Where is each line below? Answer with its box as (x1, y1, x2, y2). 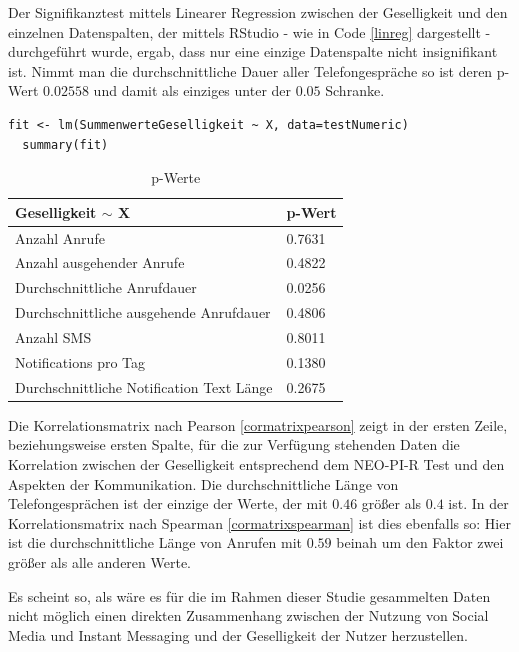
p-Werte (151, 167, 201, 188)
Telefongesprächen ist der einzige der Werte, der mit (8, 493, 328, 514)
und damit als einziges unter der (93, 80, 292, 101)
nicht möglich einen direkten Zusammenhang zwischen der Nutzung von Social (8, 605, 489, 626)
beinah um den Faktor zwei (336, 532, 504, 553)
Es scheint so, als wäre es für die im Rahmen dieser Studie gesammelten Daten (8, 585, 491, 606)
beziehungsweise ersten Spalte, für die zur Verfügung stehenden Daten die (8, 434, 460, 455)
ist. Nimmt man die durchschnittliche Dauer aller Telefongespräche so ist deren (8, 60, 493, 81)
